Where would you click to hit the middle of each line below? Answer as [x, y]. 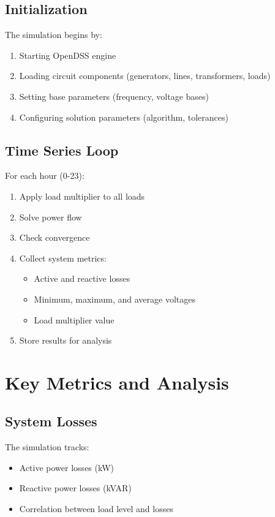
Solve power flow [51, 217]
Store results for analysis [66, 340]
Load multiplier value [74, 319]
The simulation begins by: [54, 35]
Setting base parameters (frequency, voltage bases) [114, 96]
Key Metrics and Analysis [117, 382]
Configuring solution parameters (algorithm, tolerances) [124, 117]
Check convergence [55, 237]
